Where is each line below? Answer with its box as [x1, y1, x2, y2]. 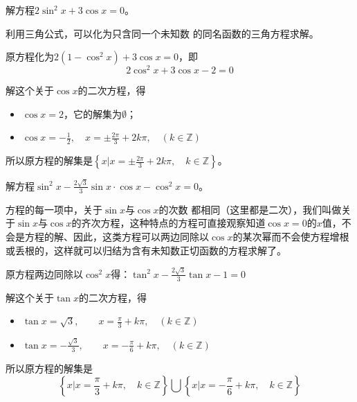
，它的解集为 [63, 106, 122, 121]
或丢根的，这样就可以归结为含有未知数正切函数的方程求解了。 [6, 243, 286, 257]
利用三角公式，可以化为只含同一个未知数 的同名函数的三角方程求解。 [6, 26, 319, 40]
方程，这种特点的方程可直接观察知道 [100, 216, 266, 230]
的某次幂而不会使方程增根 [232, 229, 349, 243]
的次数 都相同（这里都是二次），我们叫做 [158, 202, 342, 216]
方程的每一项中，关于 [6, 202, 102, 216]
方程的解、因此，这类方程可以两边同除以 [24, 229, 209, 243]
